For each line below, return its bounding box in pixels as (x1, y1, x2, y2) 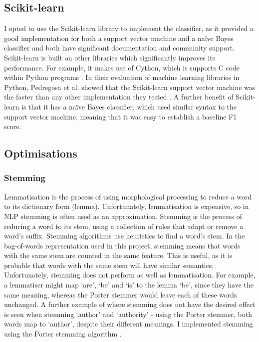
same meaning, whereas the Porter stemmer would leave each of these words (4, 289, 237, 299)
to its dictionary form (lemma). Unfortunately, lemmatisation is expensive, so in (4, 201, 249, 211)
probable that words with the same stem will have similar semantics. (4, 259, 214, 270)
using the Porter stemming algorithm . (4, 328, 122, 339)
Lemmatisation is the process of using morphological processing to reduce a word (4, 191, 252, 201)
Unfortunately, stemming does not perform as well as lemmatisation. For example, (4, 269, 256, 280)
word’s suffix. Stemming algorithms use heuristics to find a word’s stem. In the (4, 230, 245, 241)
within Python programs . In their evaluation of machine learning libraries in (4, 72, 240, 82)
